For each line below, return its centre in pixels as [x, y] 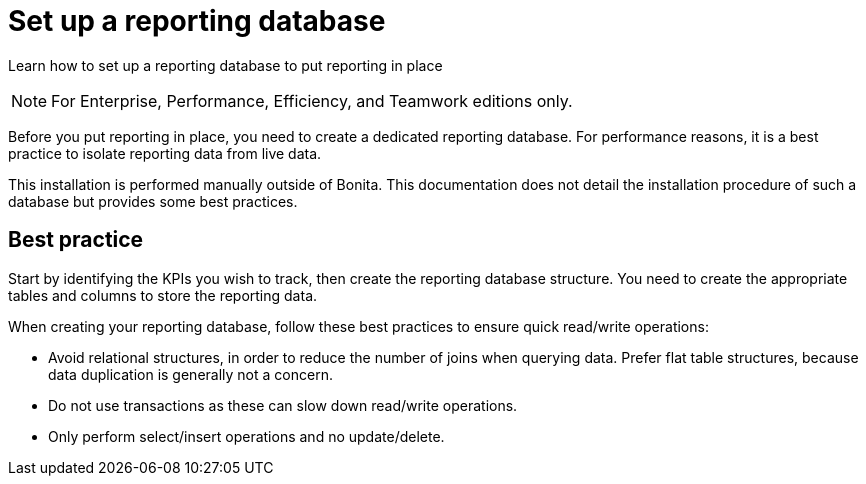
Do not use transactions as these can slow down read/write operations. [283, 405]
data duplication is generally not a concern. [190, 374]
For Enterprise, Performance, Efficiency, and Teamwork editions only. [312, 100]
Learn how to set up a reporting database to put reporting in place [225, 65]
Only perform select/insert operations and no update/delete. [246, 436]
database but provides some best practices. [153, 201]
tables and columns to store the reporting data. [163, 295]
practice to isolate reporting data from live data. [165, 153]
